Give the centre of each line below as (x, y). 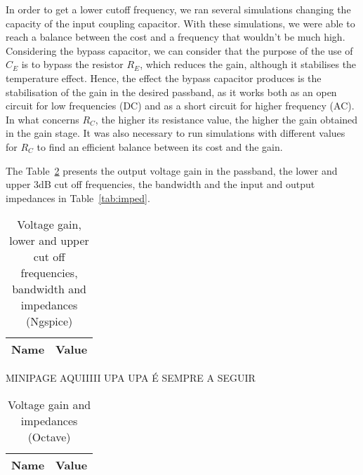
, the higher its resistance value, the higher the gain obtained (226, 119)
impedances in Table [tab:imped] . (78, 198)
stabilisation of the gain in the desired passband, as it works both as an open (171, 92)
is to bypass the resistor (72, 64)
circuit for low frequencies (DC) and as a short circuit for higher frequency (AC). (180, 106)
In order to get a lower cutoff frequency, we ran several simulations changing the (178, 9)
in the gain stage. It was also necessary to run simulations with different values (176, 133)
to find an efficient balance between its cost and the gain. (160, 146)
